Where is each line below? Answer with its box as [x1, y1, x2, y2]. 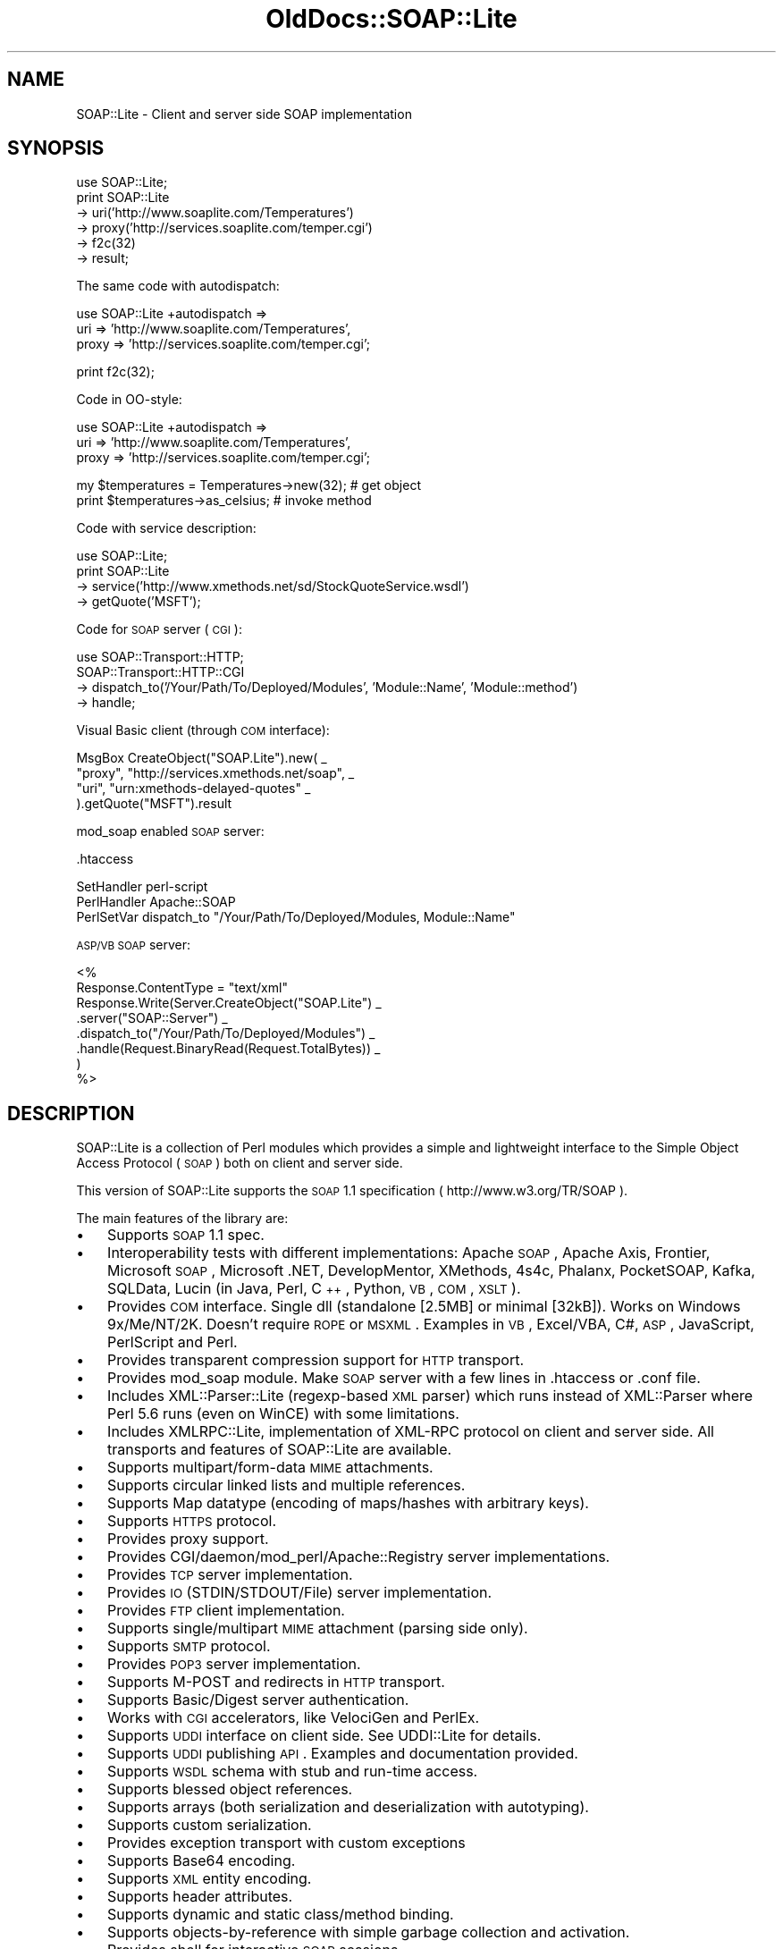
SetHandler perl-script [76, 879, 208, 895]
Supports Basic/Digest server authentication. [107, 1691, 409, 1709]
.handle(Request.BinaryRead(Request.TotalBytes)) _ [76, 1041, 381, 1057]
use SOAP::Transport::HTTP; [76, 649, 244, 665]
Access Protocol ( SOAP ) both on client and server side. [76, 1155, 403, 1171]
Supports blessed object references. [107, 1780, 353, 1799]
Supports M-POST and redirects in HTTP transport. [107, 1673, 445, 1692]
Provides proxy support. [107, 1530, 269, 1548]
